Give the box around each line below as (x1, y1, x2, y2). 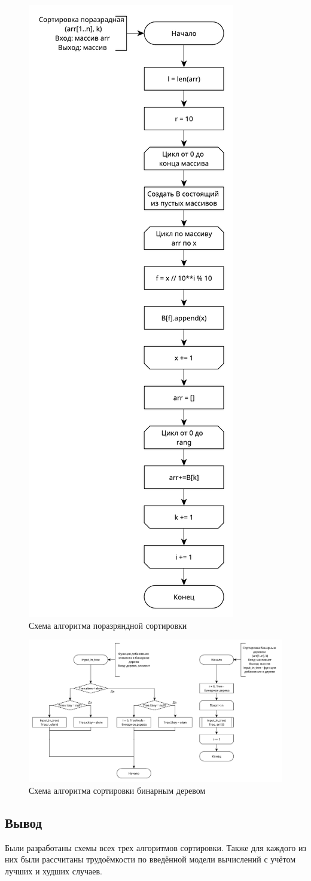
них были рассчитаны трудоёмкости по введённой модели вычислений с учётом (5, 853, 296, 865)
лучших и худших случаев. (5, 864, 102, 877)
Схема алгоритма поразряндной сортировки (29, 619, 187, 631)
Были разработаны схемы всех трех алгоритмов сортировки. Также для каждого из (5, 841, 306, 854)
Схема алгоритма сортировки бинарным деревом (29, 784, 206, 796)
